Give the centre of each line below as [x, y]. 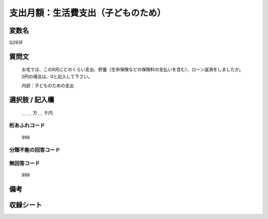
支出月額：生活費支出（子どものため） [88, 13]
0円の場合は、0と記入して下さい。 [57, 76]
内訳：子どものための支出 [48, 86]
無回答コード [25, 163]
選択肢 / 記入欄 [32, 100]
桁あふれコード [27, 126]
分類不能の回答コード [35, 150]
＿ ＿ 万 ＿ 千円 [37, 113]
